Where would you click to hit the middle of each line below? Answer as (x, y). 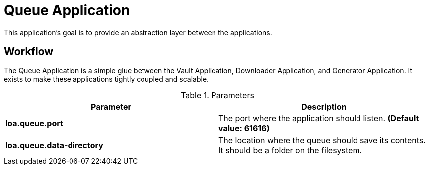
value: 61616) (244, 128)
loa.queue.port (34, 123)
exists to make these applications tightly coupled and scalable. (107, 79)
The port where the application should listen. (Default (319, 118)
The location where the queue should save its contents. (322, 140)
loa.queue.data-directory (54, 145)
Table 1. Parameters (217, 95)
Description (324, 106)
